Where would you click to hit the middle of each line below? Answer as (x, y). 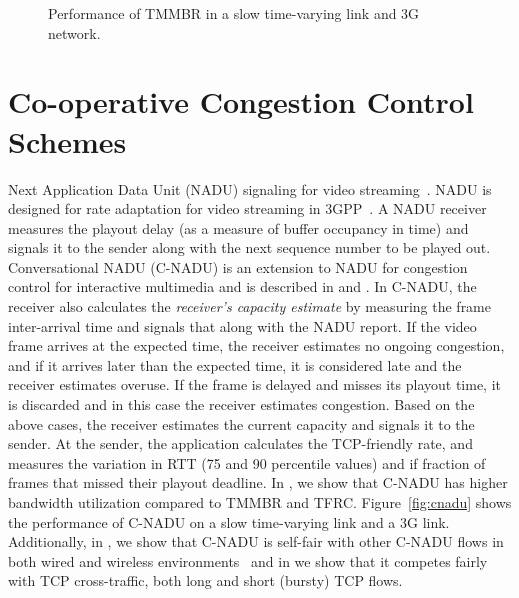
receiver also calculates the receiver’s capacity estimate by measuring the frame (249, 306)
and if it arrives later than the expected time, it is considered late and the (235, 364)
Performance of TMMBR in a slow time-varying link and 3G (234, 13)
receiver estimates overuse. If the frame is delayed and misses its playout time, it (255, 384)
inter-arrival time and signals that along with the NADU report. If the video (242, 325)
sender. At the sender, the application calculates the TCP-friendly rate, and (240, 443)
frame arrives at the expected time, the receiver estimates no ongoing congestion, (256, 345)
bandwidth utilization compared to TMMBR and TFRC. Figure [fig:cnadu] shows (260, 502)
